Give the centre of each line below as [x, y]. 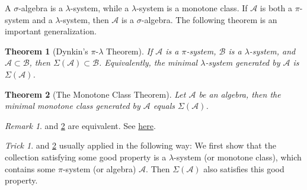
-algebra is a [41, 8]
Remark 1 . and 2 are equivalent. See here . [80, 125]
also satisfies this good [244, 168]
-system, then [84, 19]
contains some [30, 168]
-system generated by [243, 62]
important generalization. [51, 31]
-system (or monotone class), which [238, 157]
